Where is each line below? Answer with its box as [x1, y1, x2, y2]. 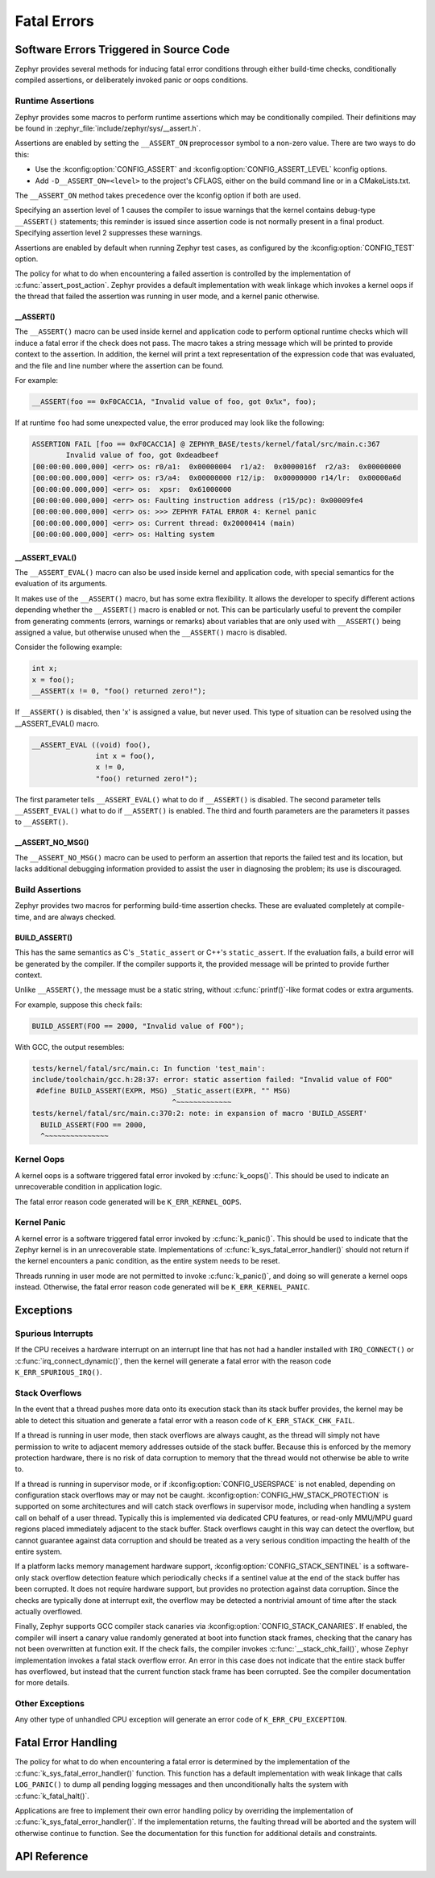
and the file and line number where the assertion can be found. [14, 360, 225, 370]
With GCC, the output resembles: [14, 1042, 125, 1051]
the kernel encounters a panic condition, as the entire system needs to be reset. [14, 1256, 280, 1266]
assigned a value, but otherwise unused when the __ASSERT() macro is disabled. [14, 627, 288, 637]
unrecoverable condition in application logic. [14, 1182, 163, 1192]
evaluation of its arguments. [14, 579, 108, 589]
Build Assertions [14, 884, 81, 895]
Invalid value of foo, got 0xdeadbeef [65, 451, 219, 460]
